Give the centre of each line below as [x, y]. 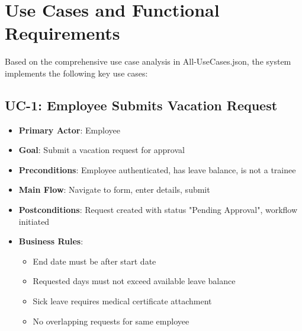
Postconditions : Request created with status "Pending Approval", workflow [158, 210]
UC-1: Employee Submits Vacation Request [141, 105]
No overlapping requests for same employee [111, 321]
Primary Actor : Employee [69, 130]
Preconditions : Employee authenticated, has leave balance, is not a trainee [157, 169]
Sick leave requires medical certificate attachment [122, 301]
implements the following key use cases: [76, 73]
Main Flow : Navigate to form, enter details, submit [114, 190]
